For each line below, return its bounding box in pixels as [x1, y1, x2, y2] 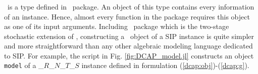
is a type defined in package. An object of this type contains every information [7, 1, 254, 11]
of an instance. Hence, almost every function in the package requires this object [4, 11, 250, 21]
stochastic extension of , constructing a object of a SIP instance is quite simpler [4, 30, 254, 41]
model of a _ [4, 60, 44, 70]
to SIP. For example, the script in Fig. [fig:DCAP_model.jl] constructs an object [4, 50, 254, 60]
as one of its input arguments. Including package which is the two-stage [4, 21, 229, 31]
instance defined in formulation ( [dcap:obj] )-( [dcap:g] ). [81, 60, 249, 70]
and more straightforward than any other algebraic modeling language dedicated [4, 40, 253, 51]
